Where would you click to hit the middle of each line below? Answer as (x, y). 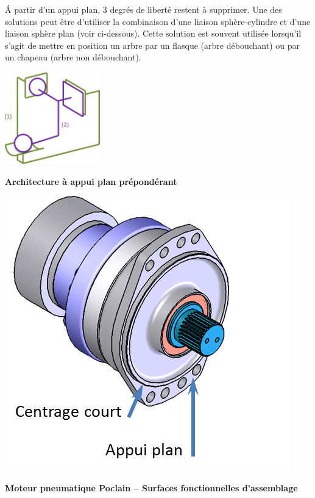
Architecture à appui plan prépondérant (91, 181)
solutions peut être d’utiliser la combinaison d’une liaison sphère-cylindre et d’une (158, 21)
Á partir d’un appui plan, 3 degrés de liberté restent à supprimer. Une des (143, 9)
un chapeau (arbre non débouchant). (73, 57)
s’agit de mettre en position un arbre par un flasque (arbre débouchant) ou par (152, 45)
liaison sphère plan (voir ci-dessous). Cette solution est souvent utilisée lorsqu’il (153, 33)
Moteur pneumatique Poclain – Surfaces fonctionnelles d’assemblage (151, 487)
